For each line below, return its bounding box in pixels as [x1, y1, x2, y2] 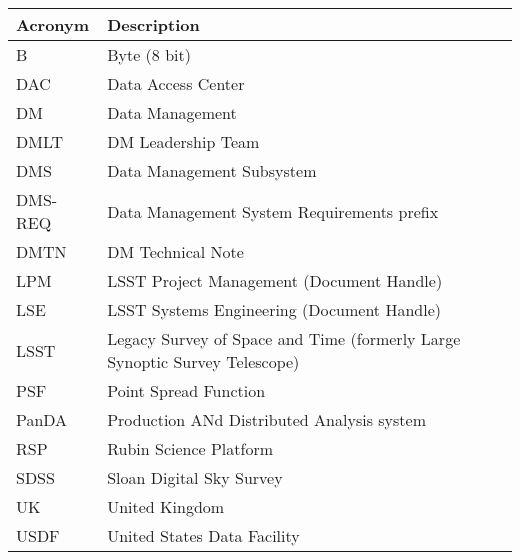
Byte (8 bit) [107, 43, 191, 66]
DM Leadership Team [107, 130, 260, 153]
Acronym [16, 13, 90, 36]
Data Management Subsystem [107, 159, 317, 182]
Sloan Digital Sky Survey [107, 466, 283, 489]
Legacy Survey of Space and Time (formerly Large [107, 327, 461, 350]
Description [107, 13, 200, 36]
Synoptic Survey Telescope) [107, 350, 300, 373]
